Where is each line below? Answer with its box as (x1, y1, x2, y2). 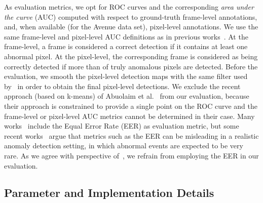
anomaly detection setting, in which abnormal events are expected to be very (4, 140, 243, 151)
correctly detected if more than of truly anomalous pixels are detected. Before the (4, 61, 258, 71)
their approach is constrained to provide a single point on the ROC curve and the (4, 100, 257, 111)
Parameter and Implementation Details (4, 185, 214, 200)
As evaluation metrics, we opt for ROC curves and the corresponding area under (4, 2, 254, 12)
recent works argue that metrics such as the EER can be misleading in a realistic (4, 130, 259, 141)
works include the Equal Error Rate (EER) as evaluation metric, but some (4, 120, 239, 131)
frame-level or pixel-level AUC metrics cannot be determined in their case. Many (4, 110, 255, 121)
